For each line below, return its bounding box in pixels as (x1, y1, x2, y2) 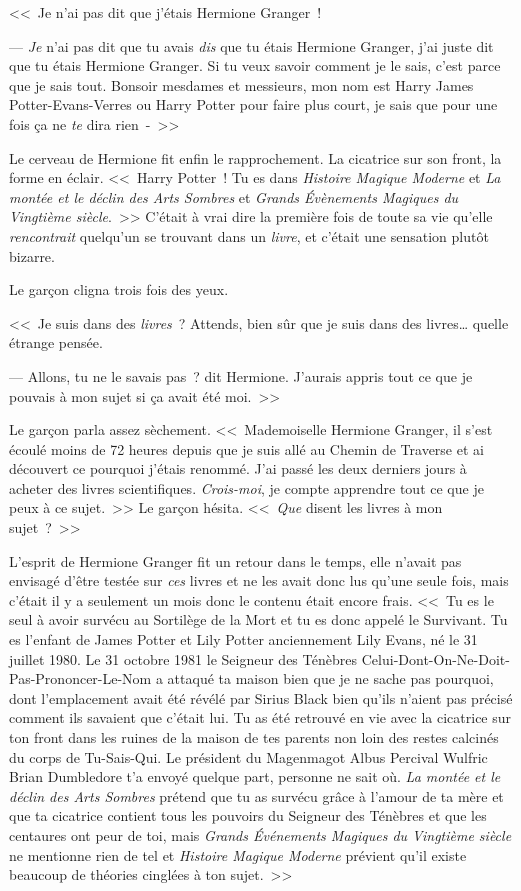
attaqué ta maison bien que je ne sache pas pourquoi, (167, 668, 494, 689)
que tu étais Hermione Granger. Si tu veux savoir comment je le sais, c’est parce (9, 55, 501, 76)
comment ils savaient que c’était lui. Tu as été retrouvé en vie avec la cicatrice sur (9, 707, 512, 728)
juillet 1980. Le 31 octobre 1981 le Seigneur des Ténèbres (9, 648, 358, 669)
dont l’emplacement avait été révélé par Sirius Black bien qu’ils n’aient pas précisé (9, 687, 513, 708)
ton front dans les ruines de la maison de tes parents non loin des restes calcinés (9, 727, 499, 747)
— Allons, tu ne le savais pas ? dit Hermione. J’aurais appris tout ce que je (9, 365, 473, 386)
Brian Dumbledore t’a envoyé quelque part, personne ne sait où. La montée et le (9, 766, 501, 787)
